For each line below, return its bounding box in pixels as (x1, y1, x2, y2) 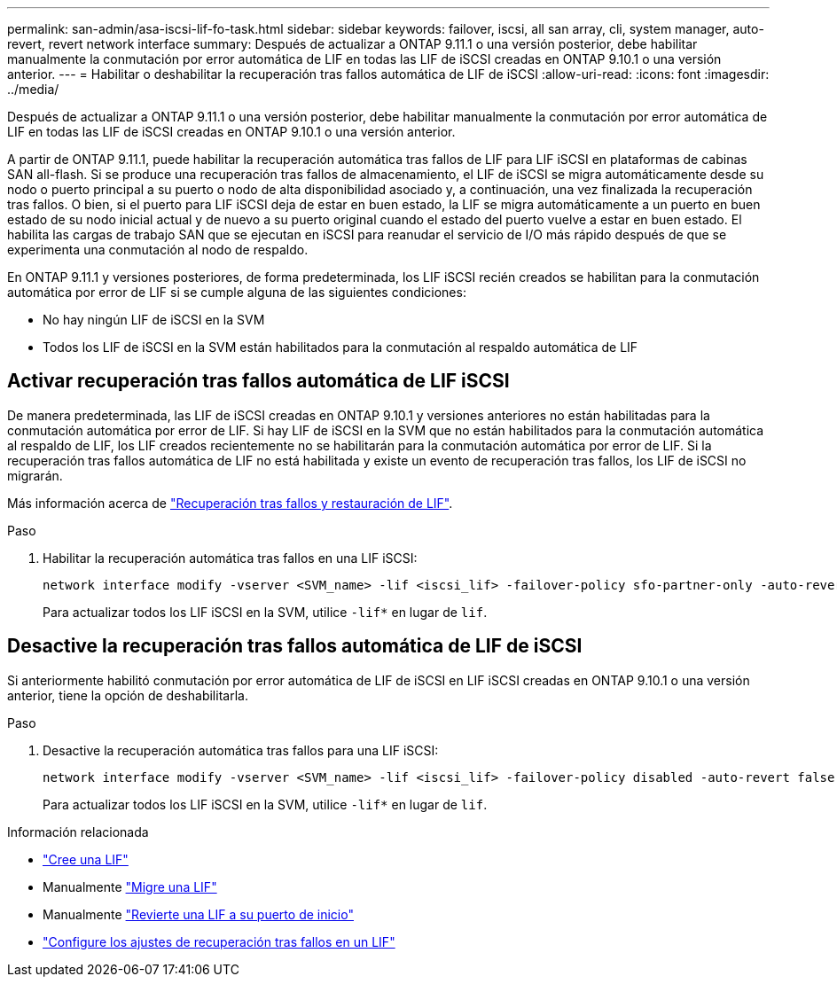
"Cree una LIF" (43, 851, 129, 867)
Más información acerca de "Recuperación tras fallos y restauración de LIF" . (7, 495, 453, 511)
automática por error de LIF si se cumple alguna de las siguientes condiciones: (7, 285, 466, 300)
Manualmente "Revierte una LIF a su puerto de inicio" (43, 906, 354, 922)
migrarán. (7, 467, 63, 483)
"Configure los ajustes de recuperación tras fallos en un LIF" (43, 933, 395, 949)
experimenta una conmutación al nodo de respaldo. (7, 242, 309, 257)
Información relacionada (7, 824, 149, 840)
